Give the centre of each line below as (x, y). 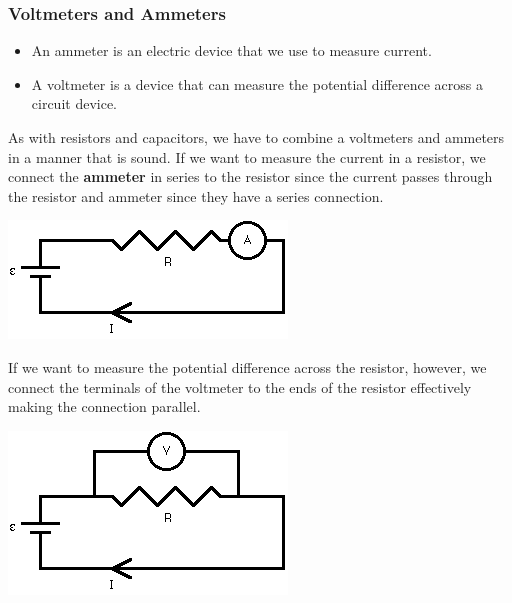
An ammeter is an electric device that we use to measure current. (231, 50)
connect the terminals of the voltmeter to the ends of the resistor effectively (240, 386)
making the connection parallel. (104, 406)
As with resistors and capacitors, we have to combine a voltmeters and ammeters (256, 137)
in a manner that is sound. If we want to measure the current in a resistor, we (247, 156)
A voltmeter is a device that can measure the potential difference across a (257, 83)
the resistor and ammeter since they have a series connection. (196, 195)
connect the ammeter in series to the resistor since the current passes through (250, 176)
